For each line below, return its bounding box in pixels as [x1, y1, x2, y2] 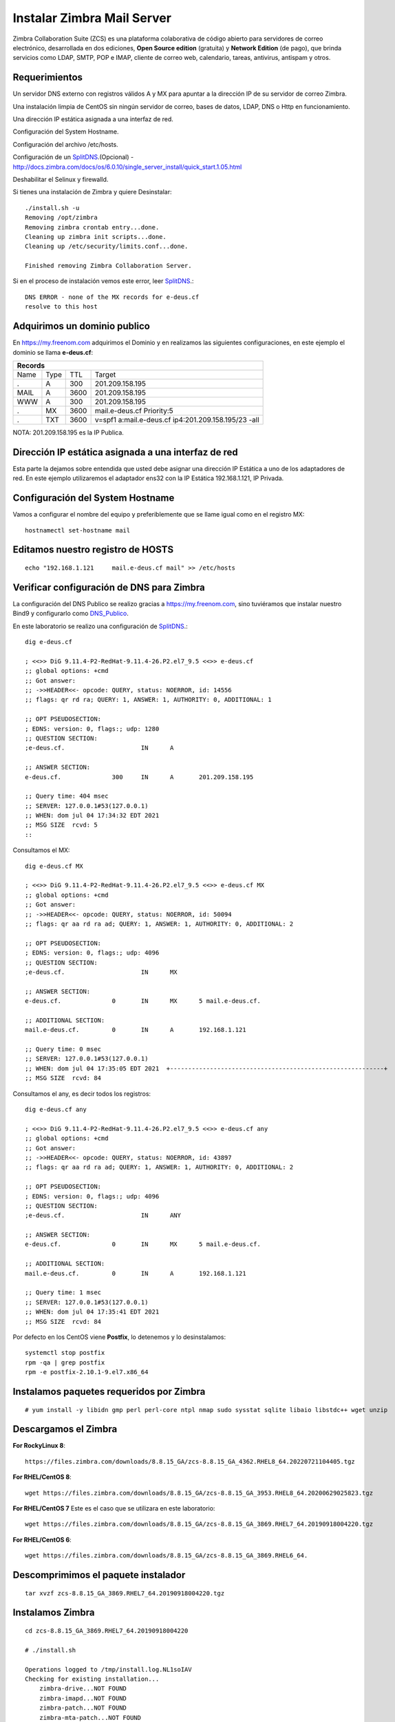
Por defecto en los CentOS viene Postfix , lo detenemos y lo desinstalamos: [12, 1333, 226, 1341]
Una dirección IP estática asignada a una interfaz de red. [12, 115, 173, 123]
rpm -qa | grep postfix [25, 1358, 105, 1367]
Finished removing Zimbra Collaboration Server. [25, 262, 192, 270]
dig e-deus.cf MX [25, 862, 83, 870]
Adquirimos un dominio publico [12, 320, 151, 332]
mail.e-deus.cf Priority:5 [94, 406, 173, 415]
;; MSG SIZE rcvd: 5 [25, 821, 98, 829]
